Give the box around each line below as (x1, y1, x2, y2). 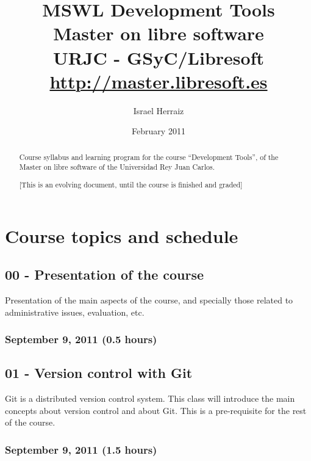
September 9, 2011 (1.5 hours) (5, 441, 157, 457)
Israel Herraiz (133, 104, 184, 117)
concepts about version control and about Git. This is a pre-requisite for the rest (5, 404, 307, 416)
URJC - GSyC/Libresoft (53, 45, 264, 70)
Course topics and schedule (5, 223, 238, 248)
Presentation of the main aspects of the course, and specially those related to (5, 293, 293, 306)
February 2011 (132, 125, 185, 137)
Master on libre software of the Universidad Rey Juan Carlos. (19, 162, 215, 172)
